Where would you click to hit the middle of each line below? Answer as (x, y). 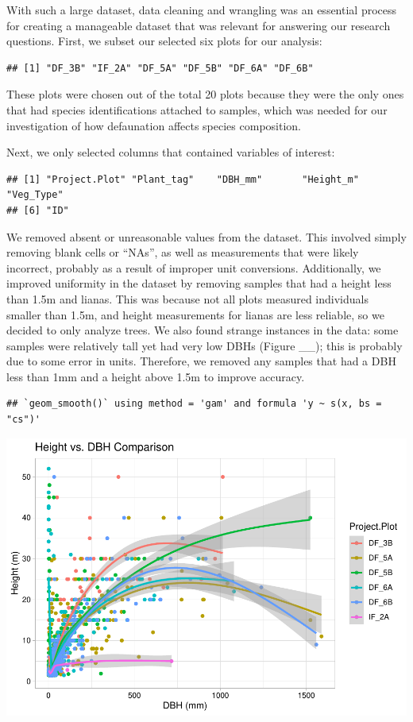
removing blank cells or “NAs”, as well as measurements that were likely (183, 252)
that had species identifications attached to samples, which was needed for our (197, 109)
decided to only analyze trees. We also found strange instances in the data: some (203, 330)
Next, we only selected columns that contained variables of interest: (171, 152)
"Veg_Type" (35, 195)
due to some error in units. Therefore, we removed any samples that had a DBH (201, 361)
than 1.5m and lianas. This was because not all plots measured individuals (187, 298)
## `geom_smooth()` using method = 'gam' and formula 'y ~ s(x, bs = (194, 404)
